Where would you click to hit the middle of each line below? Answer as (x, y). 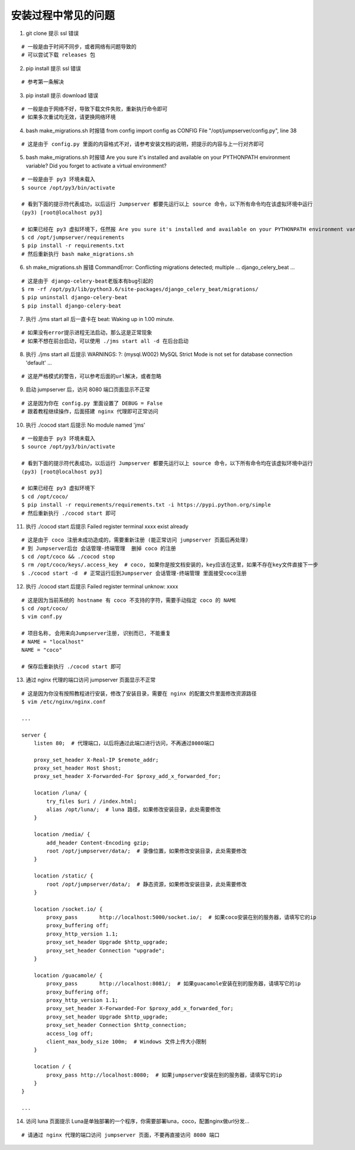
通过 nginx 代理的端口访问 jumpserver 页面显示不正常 (91, 680)
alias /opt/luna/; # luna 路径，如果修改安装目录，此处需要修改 (134, 810)
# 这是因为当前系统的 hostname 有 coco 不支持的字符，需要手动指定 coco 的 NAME (129, 600)
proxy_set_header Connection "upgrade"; (106, 950)
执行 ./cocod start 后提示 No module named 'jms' (85, 425)
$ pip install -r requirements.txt (73, 246)
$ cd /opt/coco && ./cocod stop (68, 557)
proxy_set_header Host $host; (77, 768)
